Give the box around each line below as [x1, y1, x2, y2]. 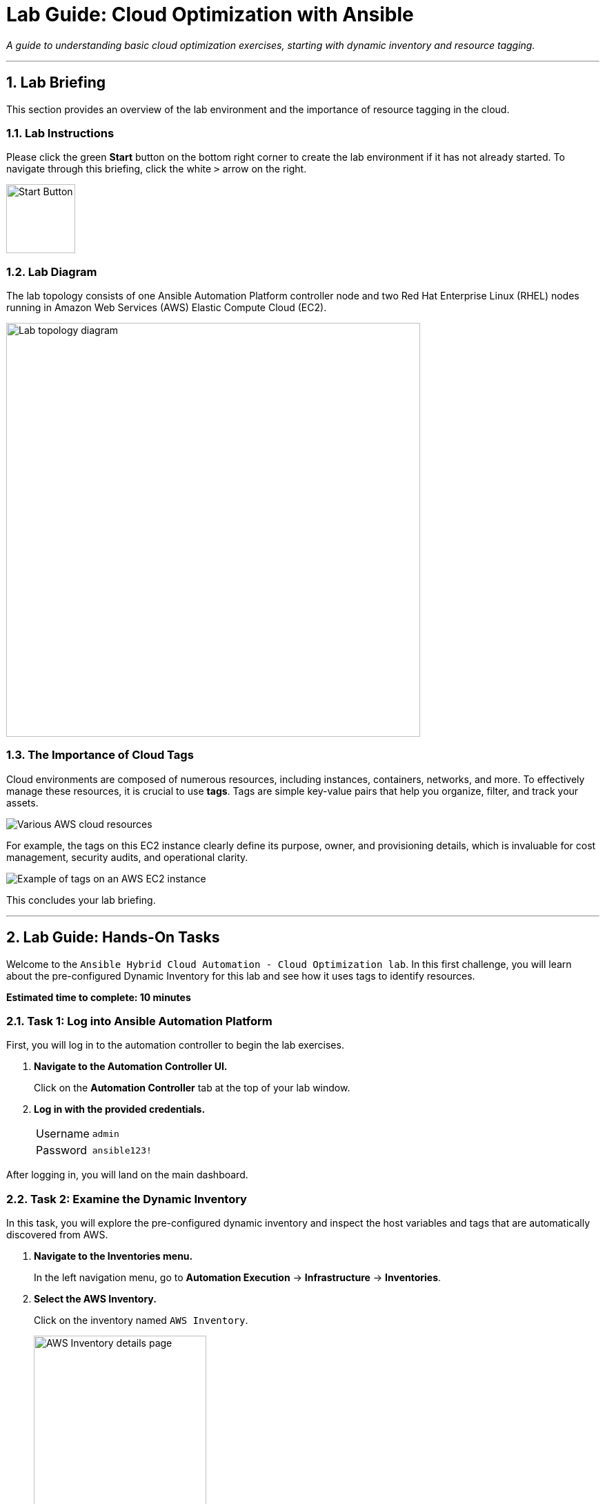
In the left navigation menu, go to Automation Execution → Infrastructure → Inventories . [34, 1272, 442, 1284]
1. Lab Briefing [6, 74, 106, 92]
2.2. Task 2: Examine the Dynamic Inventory [6, 1191, 247, 1206]
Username [36, 1127, 90, 1141]
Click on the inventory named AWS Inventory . [34, 1314, 248, 1327]
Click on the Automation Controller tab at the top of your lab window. [34, 1082, 350, 1094]
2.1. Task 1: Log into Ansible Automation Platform [6, 1014, 272, 1029]
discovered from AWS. [6, 1229, 108, 1241]
